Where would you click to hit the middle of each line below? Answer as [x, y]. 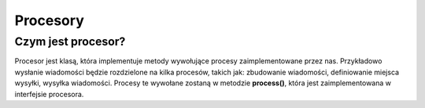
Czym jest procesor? [70, 41]
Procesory [49, 20]
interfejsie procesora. [49, 94]
